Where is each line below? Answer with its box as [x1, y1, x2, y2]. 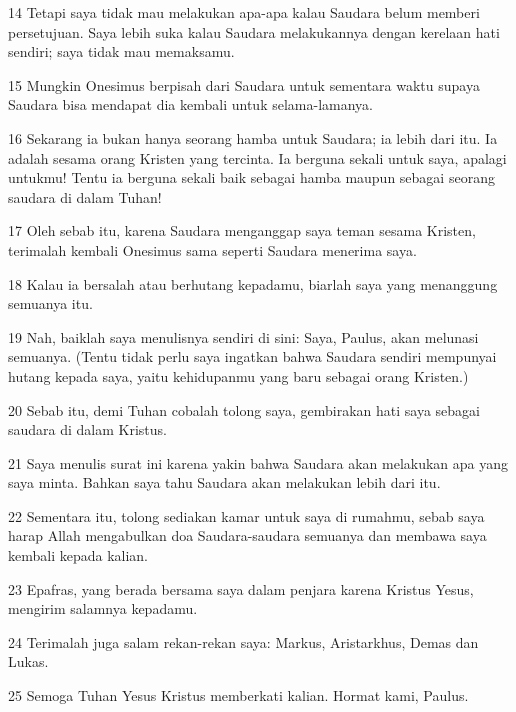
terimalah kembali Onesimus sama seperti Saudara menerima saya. [8, 239, 417, 260]
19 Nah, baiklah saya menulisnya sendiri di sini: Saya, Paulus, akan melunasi [8, 326, 479, 347]
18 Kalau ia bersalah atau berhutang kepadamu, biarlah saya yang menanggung [8, 273, 498, 294]
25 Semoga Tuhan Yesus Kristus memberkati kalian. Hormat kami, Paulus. [8, 685, 469, 706]
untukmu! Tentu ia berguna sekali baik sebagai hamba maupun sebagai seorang [8, 167, 495, 188]
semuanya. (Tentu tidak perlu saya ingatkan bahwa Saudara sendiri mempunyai [8, 346, 497, 367]
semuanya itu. [8, 293, 93, 314]
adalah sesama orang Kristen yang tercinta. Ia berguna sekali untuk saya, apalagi [8, 147, 507, 168]
